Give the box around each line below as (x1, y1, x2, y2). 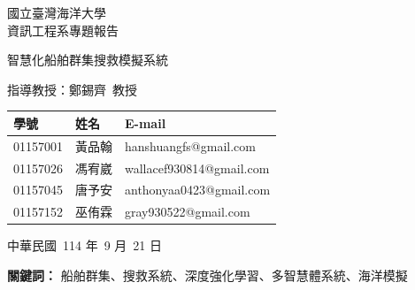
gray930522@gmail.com (125, 202, 250, 221)
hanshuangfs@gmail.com (125, 136, 256, 155)
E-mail (125, 113, 166, 132)
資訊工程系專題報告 (7, 20, 119, 39)
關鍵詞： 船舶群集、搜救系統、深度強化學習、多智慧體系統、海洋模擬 (7, 265, 408, 284)
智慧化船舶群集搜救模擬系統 (7, 50, 168, 69)
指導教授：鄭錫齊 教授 (7, 80, 137, 98)
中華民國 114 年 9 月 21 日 (7, 236, 162, 255)
